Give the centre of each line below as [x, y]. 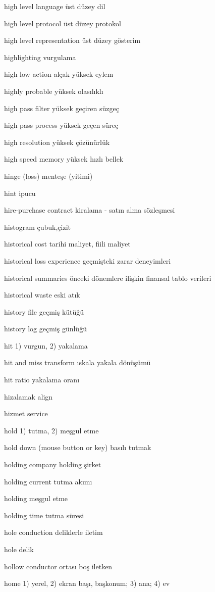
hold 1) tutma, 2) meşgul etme [51, 430]
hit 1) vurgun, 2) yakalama [46, 345]
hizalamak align [29, 396]
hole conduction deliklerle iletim [53, 532]
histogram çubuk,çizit [37, 227]
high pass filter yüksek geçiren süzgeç [62, 108]
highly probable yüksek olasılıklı [54, 91]
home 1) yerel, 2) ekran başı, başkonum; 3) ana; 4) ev [87, 583]
